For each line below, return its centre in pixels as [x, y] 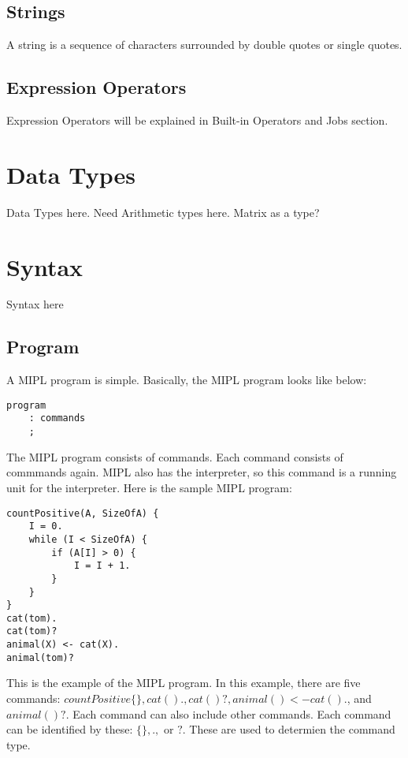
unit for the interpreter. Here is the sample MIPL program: [149, 487]
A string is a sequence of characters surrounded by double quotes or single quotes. [204, 45]
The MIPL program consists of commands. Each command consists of [175, 456]
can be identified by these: [70, 729]
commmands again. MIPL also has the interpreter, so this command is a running [202, 472]
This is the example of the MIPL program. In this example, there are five [184, 683]
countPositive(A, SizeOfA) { [83, 513]
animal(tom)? [40, 657]
